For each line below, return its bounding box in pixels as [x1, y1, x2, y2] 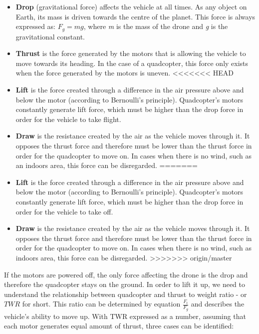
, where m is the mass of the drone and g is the [83, 21, 228, 31]
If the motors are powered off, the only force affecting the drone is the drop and [4, 269, 248, 279]
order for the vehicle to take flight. [15, 113, 121, 124]
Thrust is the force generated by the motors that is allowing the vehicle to [15, 48, 246, 58]
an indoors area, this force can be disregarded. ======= [15, 160, 198, 170]
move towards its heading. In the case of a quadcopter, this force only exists [15, 57, 249, 68]
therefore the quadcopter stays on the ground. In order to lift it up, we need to [4, 279, 246, 289]
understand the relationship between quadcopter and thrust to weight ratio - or [4, 288, 247, 299]
